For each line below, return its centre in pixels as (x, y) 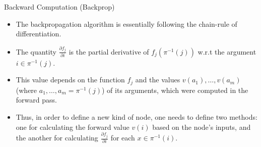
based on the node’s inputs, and (202, 127)
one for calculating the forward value (73, 127)
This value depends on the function (70, 80)
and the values (158, 80)
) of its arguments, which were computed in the (175, 90)
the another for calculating (57, 138)
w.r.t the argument (227, 51)
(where (26, 90)
